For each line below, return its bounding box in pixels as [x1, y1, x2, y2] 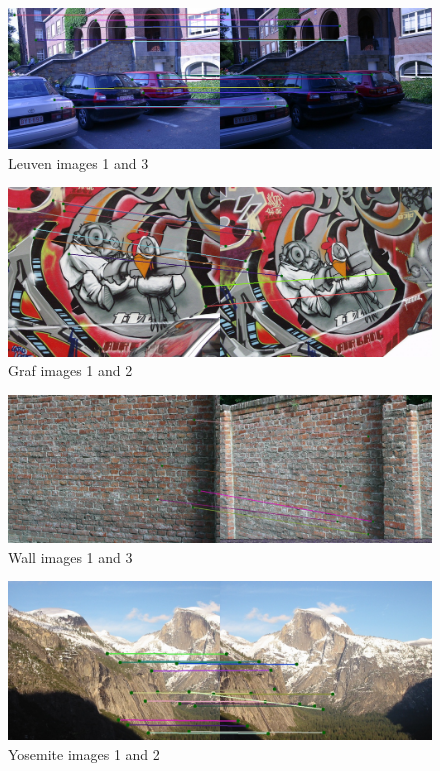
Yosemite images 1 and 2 [8, 743, 160, 764]
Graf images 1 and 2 [8, 360, 133, 381]
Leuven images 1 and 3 [8, 152, 149, 173]
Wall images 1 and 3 [8, 546, 133, 567]
